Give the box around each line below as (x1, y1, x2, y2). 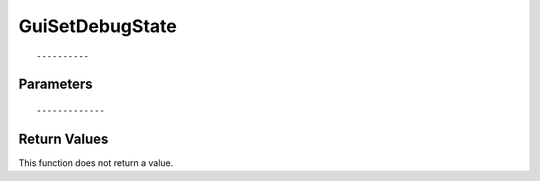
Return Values (18, 130, 109, 147)
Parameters (18, 76, 93, 93)
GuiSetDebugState (18, 15, 177, 37)
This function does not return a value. (18, 156, 174, 169)
